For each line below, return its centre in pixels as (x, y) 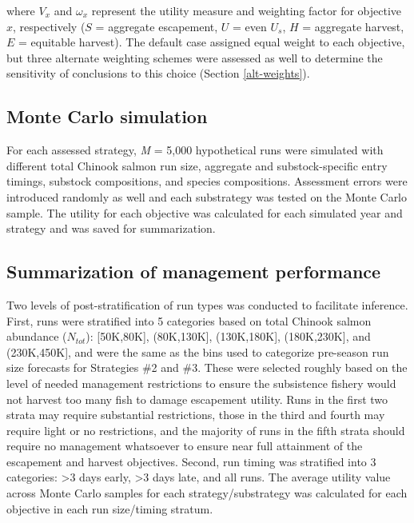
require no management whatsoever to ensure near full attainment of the (185, 446)
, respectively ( (49, 26)
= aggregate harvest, (353, 26)
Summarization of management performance (194, 271)
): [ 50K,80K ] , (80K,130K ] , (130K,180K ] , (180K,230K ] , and (228, 336)
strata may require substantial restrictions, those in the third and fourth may (196, 415)
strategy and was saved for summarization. (111, 228)
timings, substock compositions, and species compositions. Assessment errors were (207, 181)
